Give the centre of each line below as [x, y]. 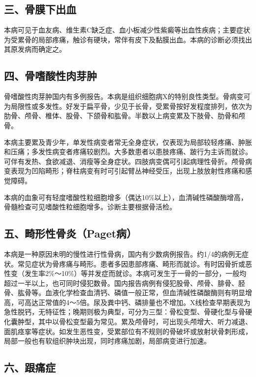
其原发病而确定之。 [35, 49]
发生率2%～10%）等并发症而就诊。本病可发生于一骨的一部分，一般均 [135, 273]
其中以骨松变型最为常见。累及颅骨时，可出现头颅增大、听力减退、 [145, 322]
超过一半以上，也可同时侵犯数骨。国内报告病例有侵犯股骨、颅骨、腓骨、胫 [125, 283]
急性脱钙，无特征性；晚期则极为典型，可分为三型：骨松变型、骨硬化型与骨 [125, 312]
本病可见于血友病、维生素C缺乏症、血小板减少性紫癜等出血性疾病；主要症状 [127, 30]
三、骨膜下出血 [40, 9]
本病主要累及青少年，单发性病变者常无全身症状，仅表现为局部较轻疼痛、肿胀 [128, 142]
